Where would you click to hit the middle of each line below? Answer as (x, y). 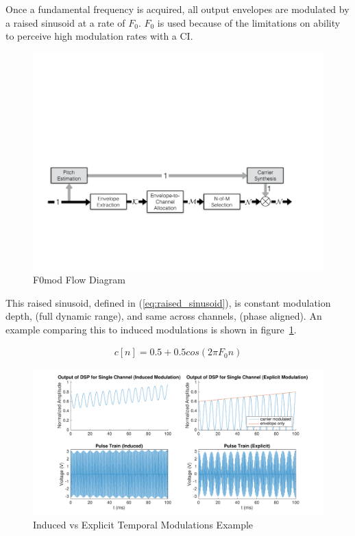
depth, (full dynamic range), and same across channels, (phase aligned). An (164, 316)
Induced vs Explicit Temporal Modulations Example (143, 524)
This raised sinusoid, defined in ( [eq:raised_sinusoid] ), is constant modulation (168, 302)
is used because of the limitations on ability (249, 22)
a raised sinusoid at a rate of (65, 22)
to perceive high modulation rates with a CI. (99, 36)
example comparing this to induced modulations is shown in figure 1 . (151, 329)
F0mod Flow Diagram (79, 279)
